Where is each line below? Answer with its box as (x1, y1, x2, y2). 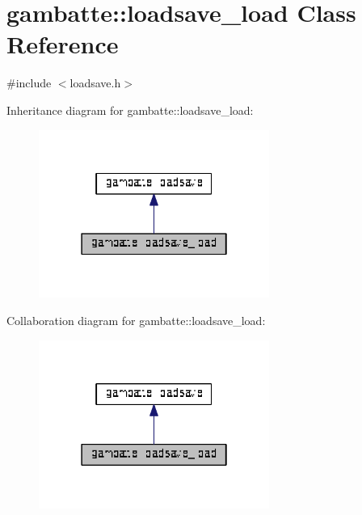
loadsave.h (69, 74, 121, 91)
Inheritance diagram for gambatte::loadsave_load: (6, 101, 254, 118)
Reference (6, 27, 119, 61)
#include (6, 74, 52, 91)
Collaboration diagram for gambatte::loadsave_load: (6, 312, 266, 328)
